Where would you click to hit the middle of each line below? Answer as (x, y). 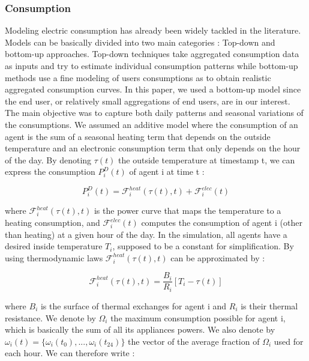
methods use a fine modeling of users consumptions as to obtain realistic (138, 77)
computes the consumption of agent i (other (222, 223)
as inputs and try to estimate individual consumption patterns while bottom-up (151, 65)
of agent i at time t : (167, 171)
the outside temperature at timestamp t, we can (207, 159)
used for (289, 341)
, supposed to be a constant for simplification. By (203, 246)
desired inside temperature (54, 246)
